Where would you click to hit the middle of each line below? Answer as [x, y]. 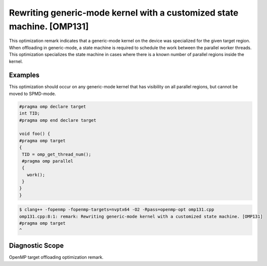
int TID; [30, 114]
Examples [24, 75]
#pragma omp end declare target [58, 120]
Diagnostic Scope [36, 246]
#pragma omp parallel [48, 161]
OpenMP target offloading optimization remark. [56, 257]
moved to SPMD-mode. [32, 94]
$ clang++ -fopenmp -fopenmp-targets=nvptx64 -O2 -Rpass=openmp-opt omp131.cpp [117, 210]
